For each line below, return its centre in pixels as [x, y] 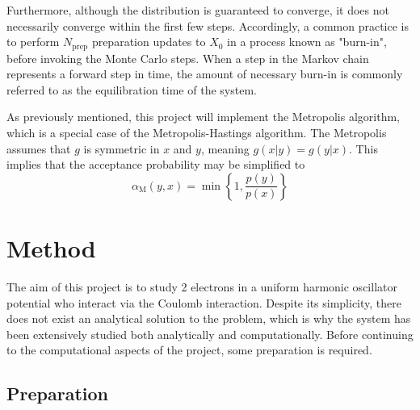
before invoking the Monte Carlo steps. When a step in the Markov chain [188, 58]
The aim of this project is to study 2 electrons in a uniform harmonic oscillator [202, 286]
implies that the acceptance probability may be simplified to [156, 164]
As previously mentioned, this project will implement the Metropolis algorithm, [203, 117]
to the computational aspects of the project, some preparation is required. [189, 350]
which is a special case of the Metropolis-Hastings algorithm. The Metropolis [197, 133]
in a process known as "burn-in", [307, 42]
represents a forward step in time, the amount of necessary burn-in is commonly [205, 74]
